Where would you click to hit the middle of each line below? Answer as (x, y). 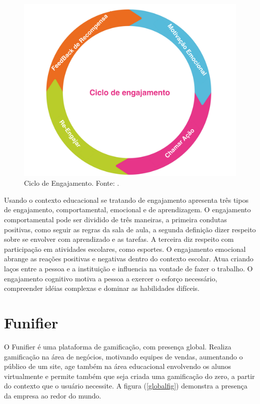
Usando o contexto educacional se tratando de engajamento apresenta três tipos (126, 199)
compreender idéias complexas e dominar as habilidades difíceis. (102, 288)
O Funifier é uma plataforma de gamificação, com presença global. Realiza (118, 346)
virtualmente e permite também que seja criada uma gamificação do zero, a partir (129, 376)
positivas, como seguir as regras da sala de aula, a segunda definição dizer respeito (130, 229)
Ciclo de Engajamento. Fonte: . (72, 183)
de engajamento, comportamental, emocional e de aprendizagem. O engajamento (127, 210)
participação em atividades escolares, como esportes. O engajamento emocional (125, 249)
